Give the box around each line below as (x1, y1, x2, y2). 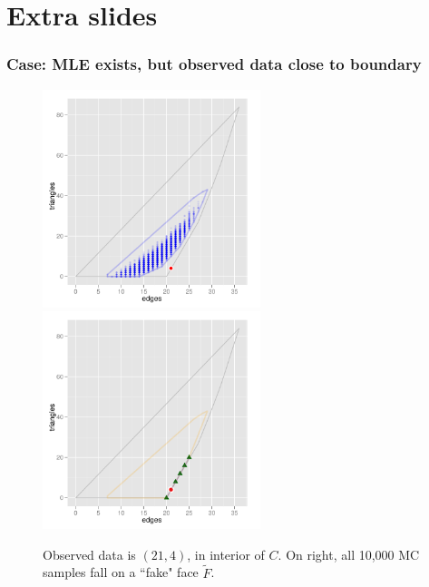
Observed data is (43, 544, 136, 563)
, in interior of (187, 544, 265, 563)
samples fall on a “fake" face (43, 563, 199, 582)
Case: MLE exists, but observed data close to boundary (6, 53, 422, 75)
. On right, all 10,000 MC (278, 544, 420, 563)
